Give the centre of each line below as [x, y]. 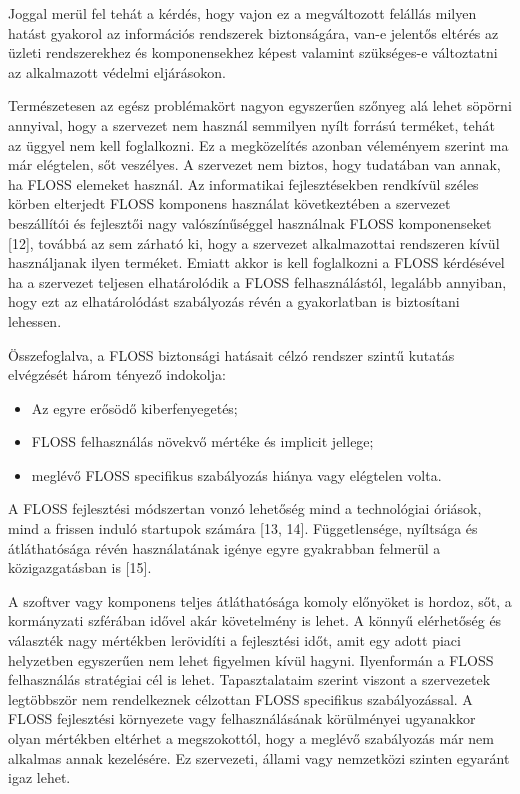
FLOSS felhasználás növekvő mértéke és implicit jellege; [202, 441]
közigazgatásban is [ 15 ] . [80, 567]
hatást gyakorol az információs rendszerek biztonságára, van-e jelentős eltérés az [253, 32]
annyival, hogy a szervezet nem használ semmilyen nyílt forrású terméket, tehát [251, 124]
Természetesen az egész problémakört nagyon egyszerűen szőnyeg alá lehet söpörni [260, 105]
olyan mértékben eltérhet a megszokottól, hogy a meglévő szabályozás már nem [251, 738]
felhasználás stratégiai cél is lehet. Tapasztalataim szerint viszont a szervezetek [249, 679]
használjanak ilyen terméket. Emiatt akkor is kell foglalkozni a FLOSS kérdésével [256, 262]
